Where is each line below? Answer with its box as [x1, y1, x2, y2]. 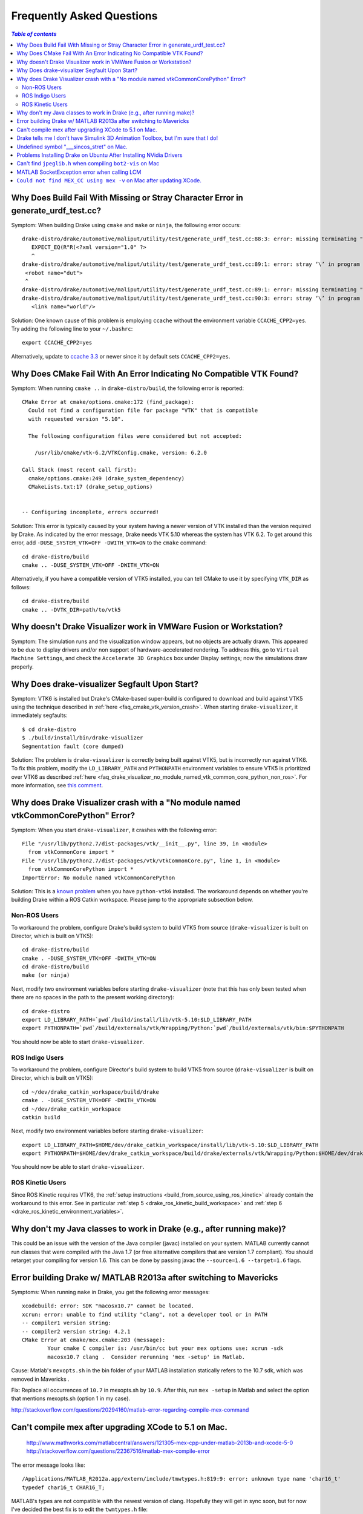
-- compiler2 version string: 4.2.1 [22, 1328, 131, 1335]
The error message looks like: [11, 1461, 85, 1469]
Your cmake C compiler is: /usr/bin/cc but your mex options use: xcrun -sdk [47, 1345, 284, 1352]
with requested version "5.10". [28, 415, 124, 422]
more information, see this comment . [11, 782, 103, 789]
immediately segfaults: [11, 712, 68, 719]
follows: [11, 583, 31, 590]
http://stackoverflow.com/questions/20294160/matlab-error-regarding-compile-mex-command [11, 1406, 249, 1413]
